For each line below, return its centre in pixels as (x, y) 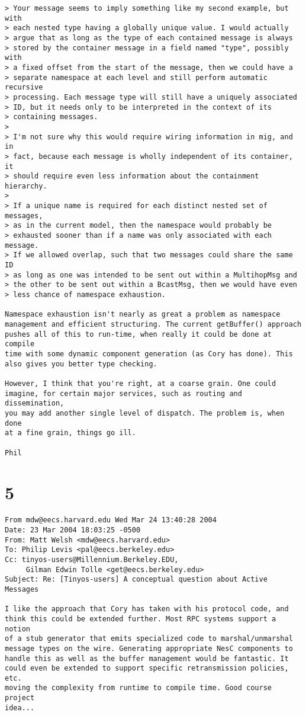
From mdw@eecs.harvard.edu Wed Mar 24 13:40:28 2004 (111, 520)
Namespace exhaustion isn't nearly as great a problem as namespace (143, 315)
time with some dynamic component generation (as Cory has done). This (149, 354)
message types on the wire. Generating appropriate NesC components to (149, 648)
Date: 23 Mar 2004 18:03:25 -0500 (73, 530)
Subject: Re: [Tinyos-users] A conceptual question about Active (136, 580)
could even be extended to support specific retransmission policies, (147, 668)
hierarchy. (26, 186)
